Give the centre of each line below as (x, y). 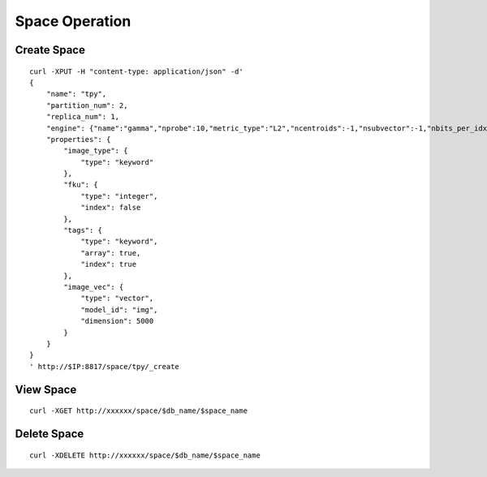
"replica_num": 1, (83, 117)
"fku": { (81, 185)
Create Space (50, 50)
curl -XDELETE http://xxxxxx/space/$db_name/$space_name (145, 455)
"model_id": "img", (119, 309)
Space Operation (73, 21)
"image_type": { (96, 151)
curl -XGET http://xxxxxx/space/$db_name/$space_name (138, 411)
